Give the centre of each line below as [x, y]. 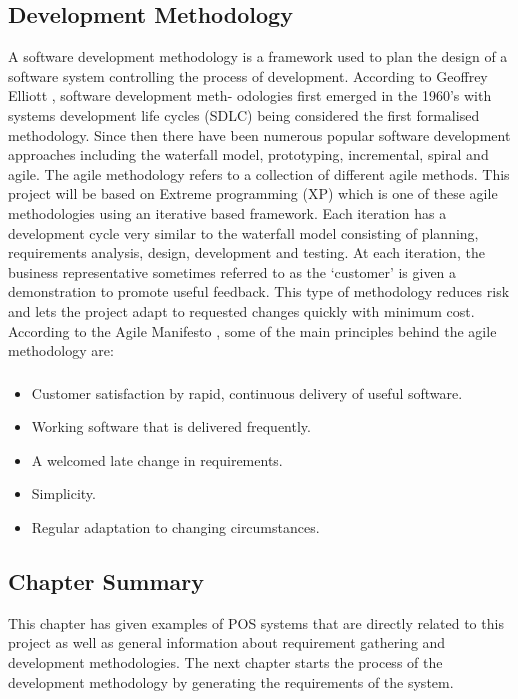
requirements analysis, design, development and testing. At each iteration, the [246, 252]
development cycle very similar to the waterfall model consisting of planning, [243, 232]
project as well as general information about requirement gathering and [227, 642]
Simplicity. [63, 493]
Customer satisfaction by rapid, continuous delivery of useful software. [247, 392]
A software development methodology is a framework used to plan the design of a [258, 56]
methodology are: [61, 350]
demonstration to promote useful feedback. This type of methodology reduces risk [259, 291]
